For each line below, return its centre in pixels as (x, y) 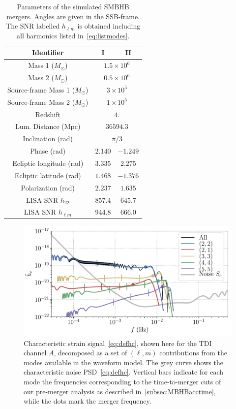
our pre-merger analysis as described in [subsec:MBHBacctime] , (120, 391)
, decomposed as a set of (90, 353)
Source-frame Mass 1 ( (41, 89)
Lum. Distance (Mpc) (48, 126)
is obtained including (109, 26)
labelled (48, 26)
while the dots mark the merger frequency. (88, 401)
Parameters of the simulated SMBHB (73, 6)
